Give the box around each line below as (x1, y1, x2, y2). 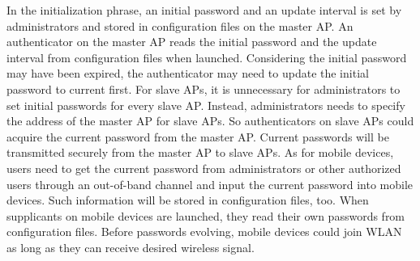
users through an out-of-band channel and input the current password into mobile (6, 175, 414, 192)
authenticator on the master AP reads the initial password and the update (6, 33, 377, 50)
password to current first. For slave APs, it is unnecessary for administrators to (6, 80, 401, 97)
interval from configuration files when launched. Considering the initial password (6, 48, 407, 65)
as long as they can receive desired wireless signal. (6, 238, 255, 255)
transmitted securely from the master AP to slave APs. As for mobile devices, (6, 144, 394, 161)
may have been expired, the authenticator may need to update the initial (6, 65, 369, 82)
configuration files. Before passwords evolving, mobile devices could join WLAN (6, 223, 402, 240)
